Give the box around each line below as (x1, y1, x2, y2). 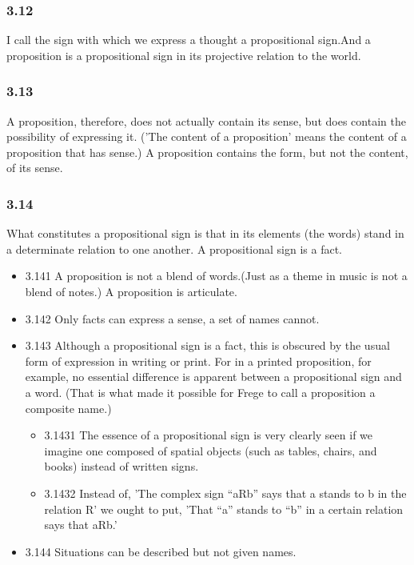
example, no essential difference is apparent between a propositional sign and (25, 368, 402, 385)
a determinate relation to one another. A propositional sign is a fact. (6, 240, 343, 257)
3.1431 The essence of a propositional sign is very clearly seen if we (44, 427, 373, 443)
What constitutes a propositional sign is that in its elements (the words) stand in (6, 225, 404, 242)
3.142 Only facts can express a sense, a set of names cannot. (25, 310, 320, 327)
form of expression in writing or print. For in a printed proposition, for (25, 352, 372, 369)
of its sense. (6, 159, 63, 176)
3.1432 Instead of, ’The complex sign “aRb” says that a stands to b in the (44, 484, 407, 501)
